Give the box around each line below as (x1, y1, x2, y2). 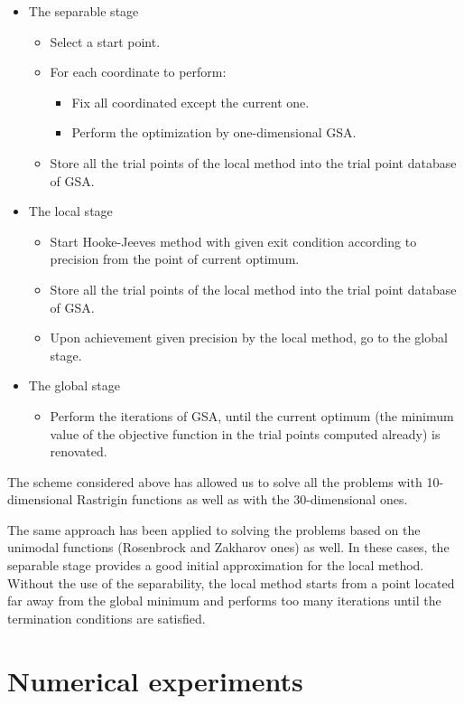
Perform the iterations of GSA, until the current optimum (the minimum (50, 406, 454, 425)
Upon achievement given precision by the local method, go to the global (50, 328, 448, 347)
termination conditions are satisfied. (7, 608, 206, 627)
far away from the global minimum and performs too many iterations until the (7, 591, 441, 610)
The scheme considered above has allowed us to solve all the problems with (7, 472, 422, 491)
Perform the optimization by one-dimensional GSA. (71, 123, 357, 142)
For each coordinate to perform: (50, 62, 227, 81)
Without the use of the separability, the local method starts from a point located (7, 573, 455, 592)
